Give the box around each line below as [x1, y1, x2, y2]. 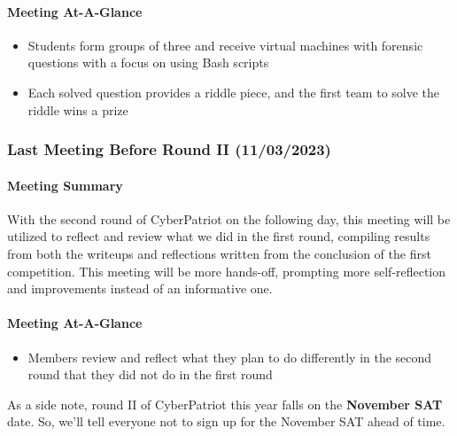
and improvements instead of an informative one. [7, 279, 273, 298]
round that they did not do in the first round [27, 365, 273, 384]
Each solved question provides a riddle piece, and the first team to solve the [27, 82, 440, 101]
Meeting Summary [7, 175, 123, 194]
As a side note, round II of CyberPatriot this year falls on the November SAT [7, 394, 443, 413]
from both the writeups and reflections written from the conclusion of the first [7, 245, 431, 262]
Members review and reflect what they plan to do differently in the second [27, 347, 432, 366]
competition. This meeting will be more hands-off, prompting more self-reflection [7, 261, 446, 280]
